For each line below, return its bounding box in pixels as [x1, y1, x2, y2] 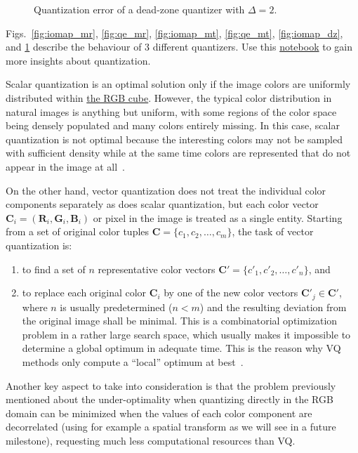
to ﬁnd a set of [22, 261, 86, 276]
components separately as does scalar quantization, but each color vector [6, 197, 319, 211]
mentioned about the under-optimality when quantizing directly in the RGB [6, 392, 333, 407]
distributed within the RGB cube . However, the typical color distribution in [6, 90, 332, 105]
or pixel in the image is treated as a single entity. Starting [93, 210, 343, 225]
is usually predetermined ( [60, 299, 173, 314]
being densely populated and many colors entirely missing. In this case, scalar [6, 118, 340, 133]
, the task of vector [232, 224, 314, 239]
